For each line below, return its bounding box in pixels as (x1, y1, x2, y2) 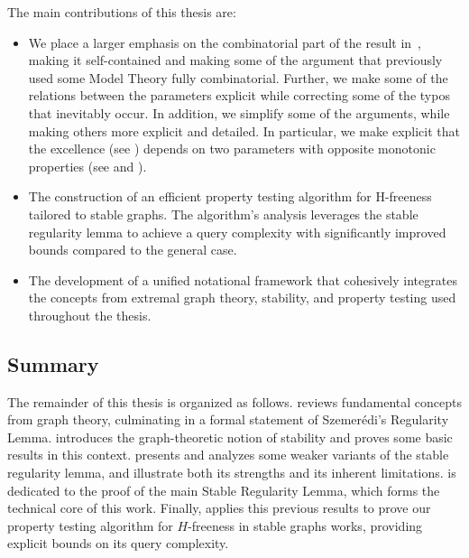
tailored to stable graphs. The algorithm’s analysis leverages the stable (28, 204, 418, 223)
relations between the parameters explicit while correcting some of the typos (28, 86, 450, 105)
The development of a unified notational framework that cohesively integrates (28, 270, 457, 289)
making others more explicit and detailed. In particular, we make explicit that (28, 121, 460, 140)
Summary (7, 349, 99, 377)
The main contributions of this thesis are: (7, 3, 236, 21)
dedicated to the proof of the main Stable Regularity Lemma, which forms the (7, 480, 440, 499)
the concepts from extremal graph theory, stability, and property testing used (28, 288, 456, 307)
